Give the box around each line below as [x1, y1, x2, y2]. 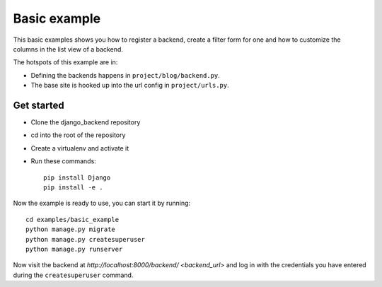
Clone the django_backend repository [30, 118, 141, 127]
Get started [13, 99, 64, 111]
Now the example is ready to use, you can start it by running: [13, 199, 191, 208]
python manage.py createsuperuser [25, 235, 145, 243]
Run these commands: [30, 157, 97, 165]
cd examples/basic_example [25, 216, 120, 223]
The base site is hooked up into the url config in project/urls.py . [30, 81, 229, 90]
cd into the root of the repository [30, 131, 126, 139]
